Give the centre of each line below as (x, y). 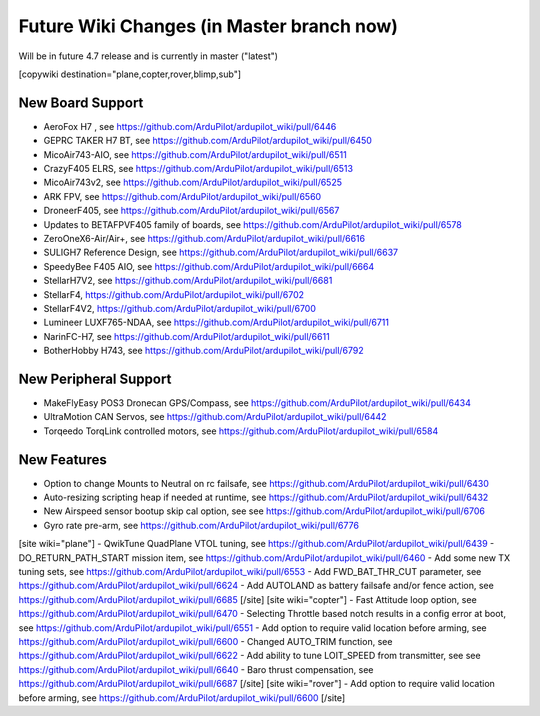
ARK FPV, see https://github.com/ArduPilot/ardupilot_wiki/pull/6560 (182, 196)
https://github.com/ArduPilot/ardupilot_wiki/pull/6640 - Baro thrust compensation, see (196, 669)
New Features (62, 459)
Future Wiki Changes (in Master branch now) (208, 26)
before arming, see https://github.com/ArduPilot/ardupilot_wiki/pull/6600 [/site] (181, 697)
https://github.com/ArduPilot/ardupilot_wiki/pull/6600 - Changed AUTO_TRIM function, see (205, 641)
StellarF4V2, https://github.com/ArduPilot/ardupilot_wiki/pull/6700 (180, 308)
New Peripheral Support (95, 378)
